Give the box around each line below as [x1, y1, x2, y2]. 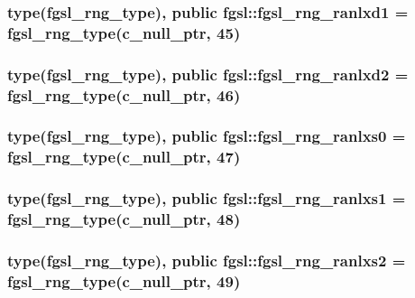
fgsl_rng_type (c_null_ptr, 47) [7, 145, 241, 168]
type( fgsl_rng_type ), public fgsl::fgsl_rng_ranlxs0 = [7, 125, 406, 147]
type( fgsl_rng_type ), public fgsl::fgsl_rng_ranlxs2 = [7, 248, 406, 271]
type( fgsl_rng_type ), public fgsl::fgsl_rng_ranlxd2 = [7, 62, 409, 85]
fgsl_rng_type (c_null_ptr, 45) [7, 21, 241, 43]
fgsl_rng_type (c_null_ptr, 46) [7, 83, 241, 106]
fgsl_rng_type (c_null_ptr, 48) [7, 208, 241, 230]
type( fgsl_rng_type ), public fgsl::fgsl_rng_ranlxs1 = [7, 187, 406, 210]
